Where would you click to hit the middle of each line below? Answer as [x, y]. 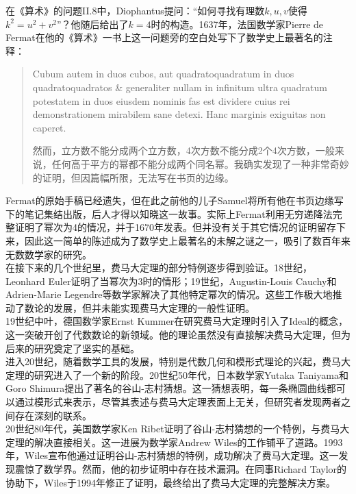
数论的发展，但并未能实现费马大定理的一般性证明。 [139, 307]
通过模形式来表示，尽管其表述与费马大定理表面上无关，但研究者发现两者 [178, 402]
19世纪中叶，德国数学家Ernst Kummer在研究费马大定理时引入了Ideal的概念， [177, 321]
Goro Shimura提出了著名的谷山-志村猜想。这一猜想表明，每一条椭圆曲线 [166, 388]
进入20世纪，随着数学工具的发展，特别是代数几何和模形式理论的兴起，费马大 [178, 361]
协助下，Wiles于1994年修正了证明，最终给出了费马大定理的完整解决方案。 [170, 482]
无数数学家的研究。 [49, 254]
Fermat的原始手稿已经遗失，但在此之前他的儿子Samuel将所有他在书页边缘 [170, 200]
